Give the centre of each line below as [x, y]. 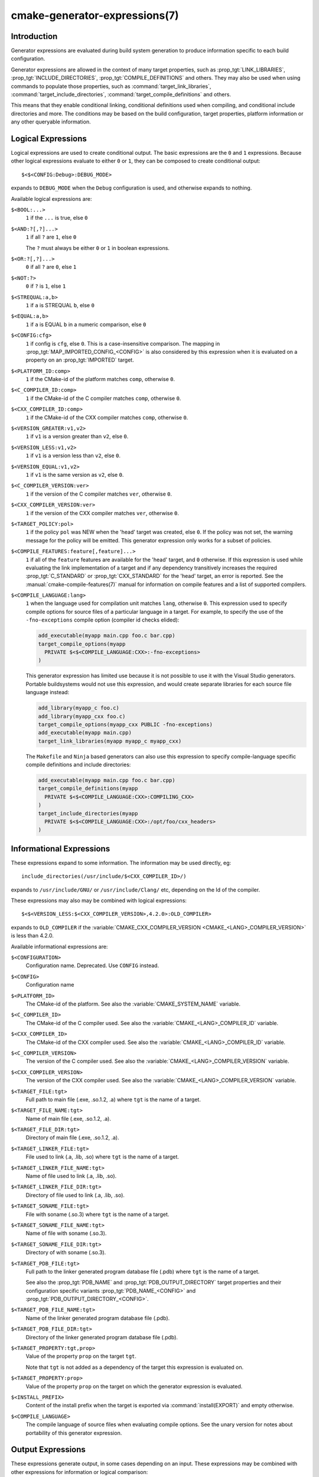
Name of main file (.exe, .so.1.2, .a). [69, 1118]
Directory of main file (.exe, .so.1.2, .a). [72, 1138]
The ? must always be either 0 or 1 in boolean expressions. [97, 248]
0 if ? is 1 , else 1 [46, 286]
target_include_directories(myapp [88, 813]
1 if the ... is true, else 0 [57, 218]
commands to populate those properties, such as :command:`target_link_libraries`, [111, 86]
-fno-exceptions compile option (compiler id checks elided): [102, 620]
